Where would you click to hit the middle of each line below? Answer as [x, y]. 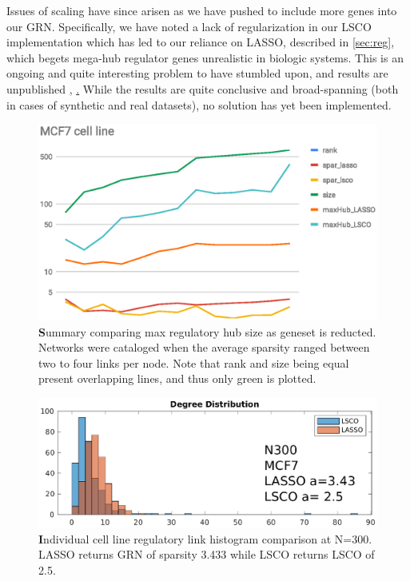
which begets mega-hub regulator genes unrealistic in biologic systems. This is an [205, 57]
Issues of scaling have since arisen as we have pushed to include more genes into [202, 10]
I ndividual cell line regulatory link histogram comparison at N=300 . [205, 538]
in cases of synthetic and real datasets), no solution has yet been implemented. [199, 104]
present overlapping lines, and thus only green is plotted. [177, 378]
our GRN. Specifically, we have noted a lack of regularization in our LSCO [189, 26]
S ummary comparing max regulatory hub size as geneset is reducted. [207, 331]
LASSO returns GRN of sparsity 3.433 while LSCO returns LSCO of [207, 554]
